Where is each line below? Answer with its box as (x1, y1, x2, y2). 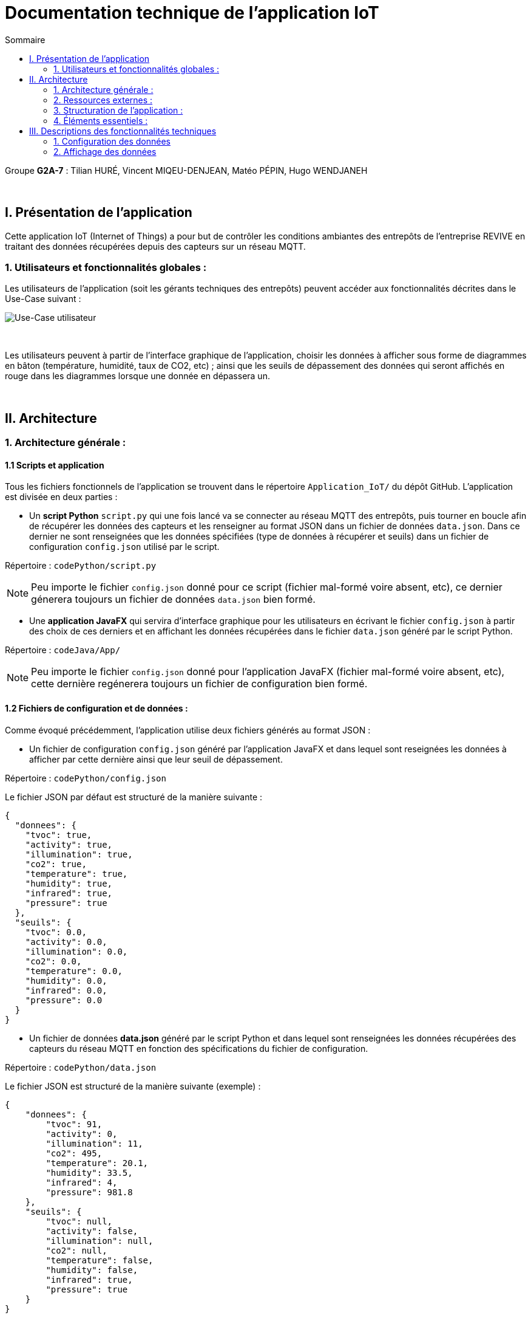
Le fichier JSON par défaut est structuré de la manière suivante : (5, 791, 263, 802)
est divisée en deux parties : (5, 492, 118, 503)
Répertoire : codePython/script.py (5, 560, 157, 571)
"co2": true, (25, 859, 87, 869)
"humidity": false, (46, 1265, 138, 1275)
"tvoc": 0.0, (25, 927, 87, 937)
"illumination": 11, (46, 1138, 143, 1148)
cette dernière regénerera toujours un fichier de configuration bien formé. (31, 678, 368, 690)
